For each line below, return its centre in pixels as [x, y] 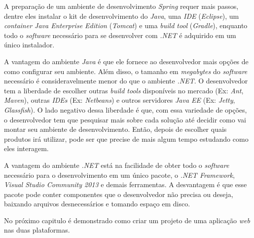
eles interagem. [26, 148]
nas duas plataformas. [37, 230]
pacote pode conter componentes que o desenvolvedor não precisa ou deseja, [119, 194]
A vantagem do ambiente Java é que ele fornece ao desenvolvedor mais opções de [126, 61]
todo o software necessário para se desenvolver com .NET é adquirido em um [120, 35]
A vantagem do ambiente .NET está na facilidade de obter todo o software [117, 165]
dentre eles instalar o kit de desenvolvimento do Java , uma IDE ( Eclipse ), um [122, 16]
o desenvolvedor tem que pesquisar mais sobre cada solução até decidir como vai [125, 119]
